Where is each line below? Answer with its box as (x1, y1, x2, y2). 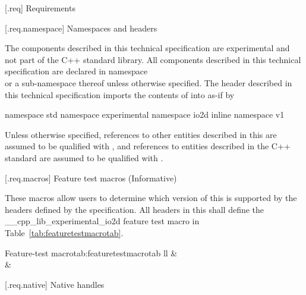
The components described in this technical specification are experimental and (5, 42, 290, 54)
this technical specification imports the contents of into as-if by (5, 88, 235, 101)
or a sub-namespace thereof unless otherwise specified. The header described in (5, 76, 292, 89)
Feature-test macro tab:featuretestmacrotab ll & (5, 246, 178, 259)
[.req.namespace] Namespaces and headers (5, 21, 157, 34)
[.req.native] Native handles (5, 278, 105, 290)
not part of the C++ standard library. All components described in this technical (5, 53, 301, 65)
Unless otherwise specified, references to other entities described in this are (5, 128, 277, 140)
